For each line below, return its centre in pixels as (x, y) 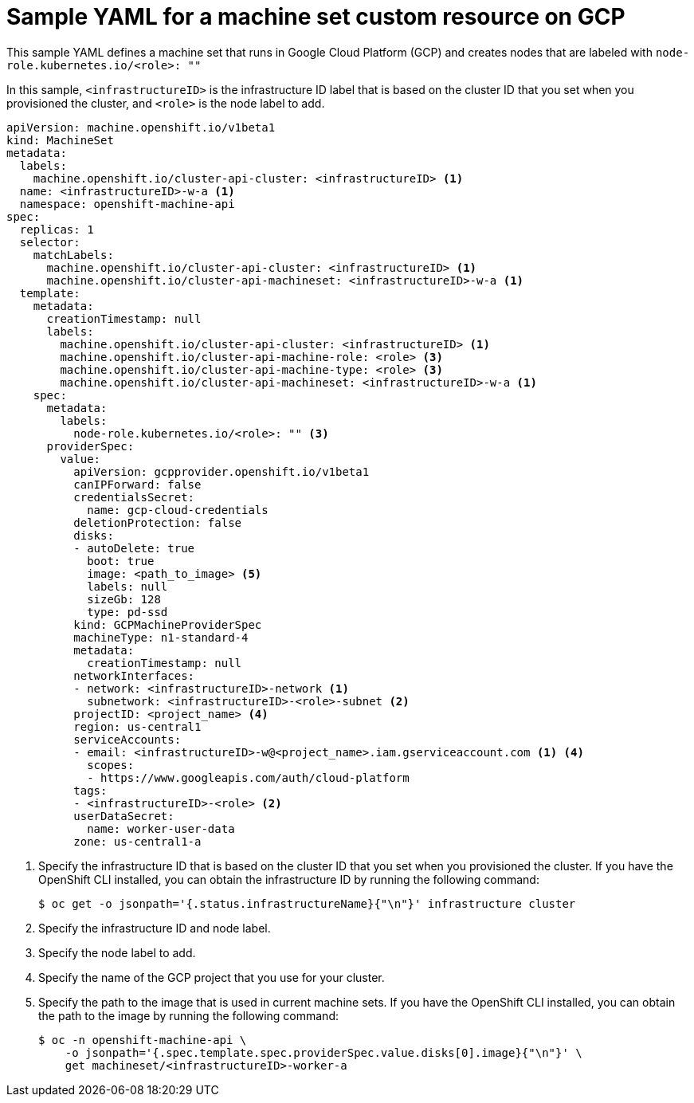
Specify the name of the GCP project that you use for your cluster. (212, 977)
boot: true (121, 561)
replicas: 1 (57, 229)
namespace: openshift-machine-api (127, 204)
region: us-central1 (137, 726)
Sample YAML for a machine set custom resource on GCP (316, 17)
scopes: (111, 765)
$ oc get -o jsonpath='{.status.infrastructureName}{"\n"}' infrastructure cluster (307, 903)
